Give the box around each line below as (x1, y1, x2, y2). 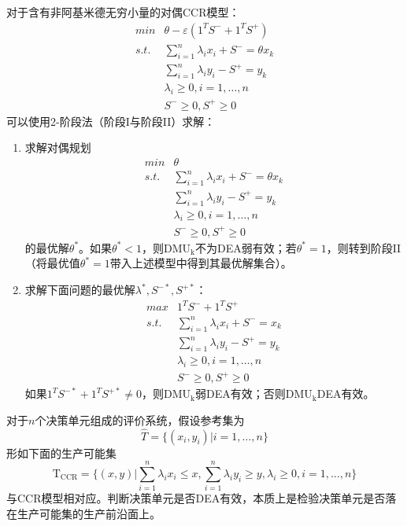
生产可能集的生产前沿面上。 (17, 505, 161, 521)
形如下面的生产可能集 (6, 444, 117, 461)
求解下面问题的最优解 (24, 281, 135, 298)
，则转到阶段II (326, 239, 401, 256)
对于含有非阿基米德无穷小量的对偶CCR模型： (6, 4, 240, 20)
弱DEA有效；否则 (195, 385, 286, 402)
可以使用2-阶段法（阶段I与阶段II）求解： (6, 112, 216, 129)
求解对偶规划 (24, 139, 91, 156)
